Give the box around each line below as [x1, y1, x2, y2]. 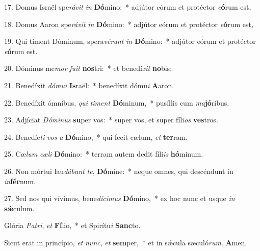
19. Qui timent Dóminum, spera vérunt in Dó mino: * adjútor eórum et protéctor [4, 36, 256, 46]
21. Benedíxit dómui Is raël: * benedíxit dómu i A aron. [4, 80, 174, 90]
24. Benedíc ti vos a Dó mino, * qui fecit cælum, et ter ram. [4, 131, 188, 142]
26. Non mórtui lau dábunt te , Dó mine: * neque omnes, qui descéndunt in [4, 165, 233, 176]
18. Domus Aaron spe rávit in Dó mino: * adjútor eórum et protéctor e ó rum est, [4, 18, 253, 29]
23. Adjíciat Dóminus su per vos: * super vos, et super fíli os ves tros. [4, 114, 218, 125]
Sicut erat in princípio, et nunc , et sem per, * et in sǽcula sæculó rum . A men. [4, 237, 247, 247]
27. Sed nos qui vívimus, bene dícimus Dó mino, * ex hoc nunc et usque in [4, 193, 235, 204]
